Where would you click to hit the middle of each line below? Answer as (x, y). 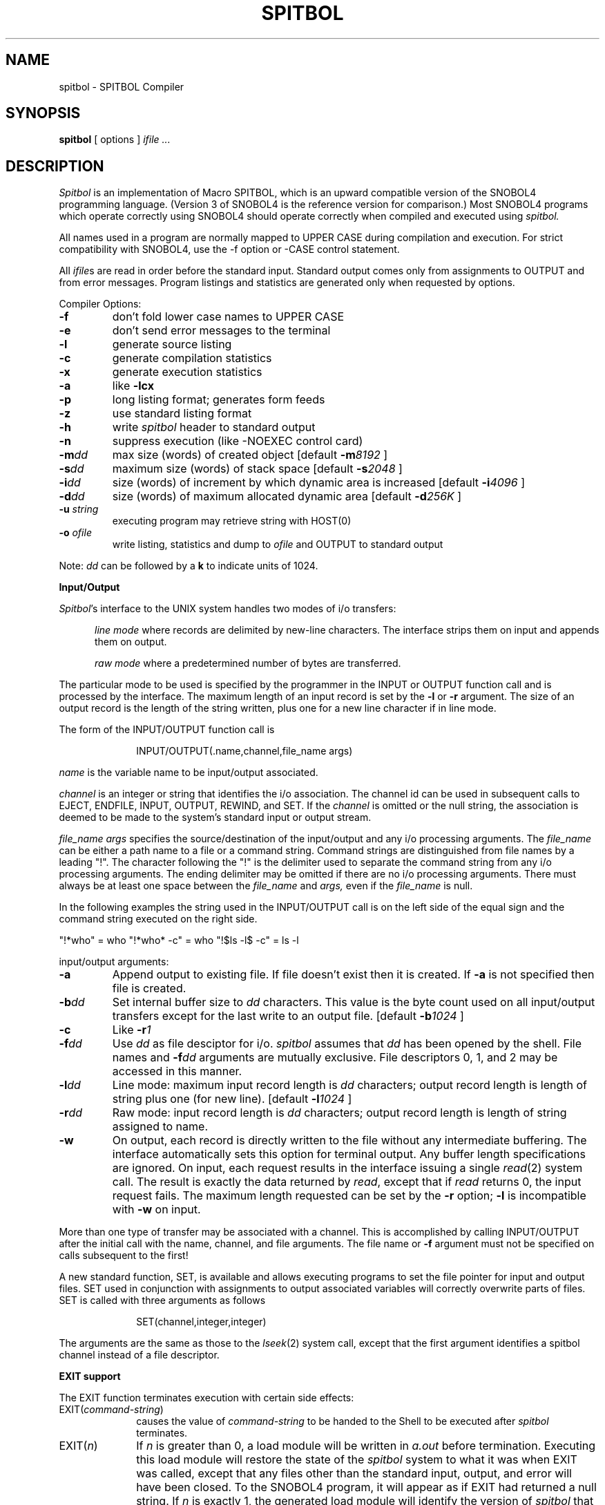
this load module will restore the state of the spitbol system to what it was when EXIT (357, 1460)
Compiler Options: (100, 304)
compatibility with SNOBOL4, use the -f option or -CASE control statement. (229, 249)
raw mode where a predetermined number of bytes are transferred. (248, 663)
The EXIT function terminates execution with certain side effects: (207, 1398)
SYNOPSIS (43, 113)
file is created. (149, 988)
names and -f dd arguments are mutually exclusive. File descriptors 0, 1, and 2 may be (335, 1058)
